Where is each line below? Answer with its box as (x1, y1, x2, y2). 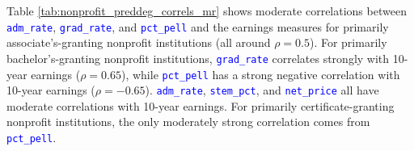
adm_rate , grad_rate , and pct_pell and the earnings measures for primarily (6, 18, 389, 35)
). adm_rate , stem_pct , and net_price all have (145, 82, 379, 99)
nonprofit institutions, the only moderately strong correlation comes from (6, 113, 370, 130)
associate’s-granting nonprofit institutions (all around (6, 34, 271, 51)
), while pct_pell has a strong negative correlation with (120, 65, 400, 82)
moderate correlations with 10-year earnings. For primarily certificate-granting (6, 97, 395, 114)
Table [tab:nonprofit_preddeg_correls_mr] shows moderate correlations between (6, 2, 407, 19)
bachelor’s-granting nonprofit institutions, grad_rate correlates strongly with (6, 49, 390, 66)
